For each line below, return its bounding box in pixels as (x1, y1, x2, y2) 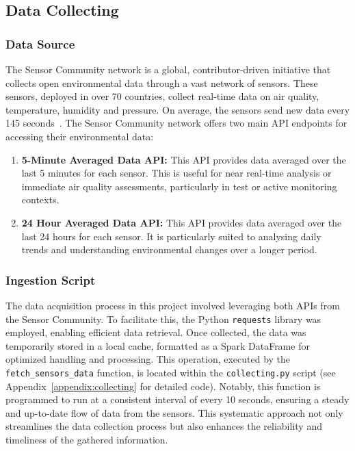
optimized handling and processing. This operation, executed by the (5, 352, 291, 366)
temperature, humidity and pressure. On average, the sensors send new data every (5, 102, 350, 116)
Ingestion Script (5, 271, 96, 288)
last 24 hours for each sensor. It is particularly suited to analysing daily (21, 229, 321, 243)
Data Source (5, 35, 75, 52)
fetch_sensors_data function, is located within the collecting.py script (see (5, 365, 336, 379)
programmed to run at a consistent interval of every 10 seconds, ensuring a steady (5, 392, 350, 407)
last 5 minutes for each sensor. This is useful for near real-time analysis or (21, 166, 332, 180)
